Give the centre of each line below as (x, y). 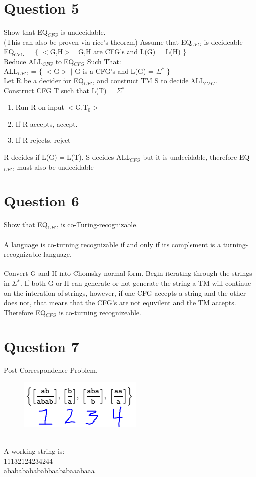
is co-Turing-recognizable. (99, 225)
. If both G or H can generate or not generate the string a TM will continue (135, 283)
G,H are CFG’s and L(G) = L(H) (129, 51)
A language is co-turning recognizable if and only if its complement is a (113, 244)
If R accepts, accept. (47, 123)
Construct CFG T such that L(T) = (59, 90)
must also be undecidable (55, 167)
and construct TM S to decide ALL (151, 81)
